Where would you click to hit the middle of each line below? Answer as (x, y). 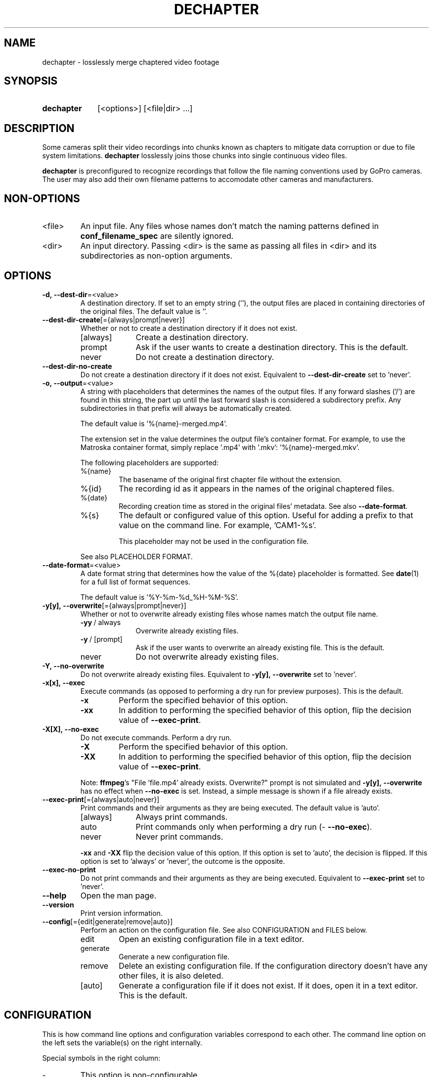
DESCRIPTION (39, 128)
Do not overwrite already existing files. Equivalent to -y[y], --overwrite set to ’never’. (218, 674)
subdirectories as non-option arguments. (156, 256)
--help (54, 895)
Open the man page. (118, 895)
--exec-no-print (69, 869)
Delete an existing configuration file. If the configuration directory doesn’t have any (273, 965)
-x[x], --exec (64, 682)
